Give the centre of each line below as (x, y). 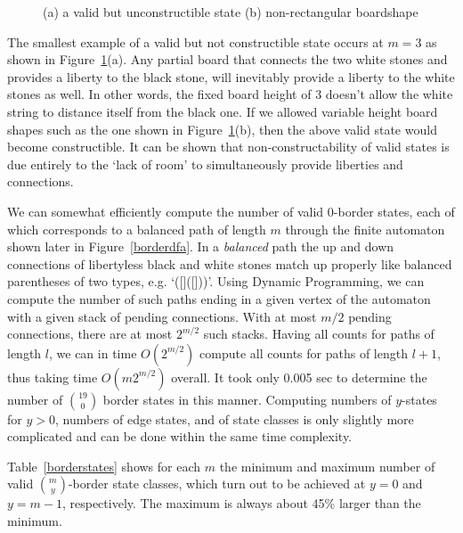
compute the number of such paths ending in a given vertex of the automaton (219, 298)
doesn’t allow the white (389, 94)
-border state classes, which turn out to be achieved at (217, 484)
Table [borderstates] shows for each (104, 466)
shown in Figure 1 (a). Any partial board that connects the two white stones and (227, 59)
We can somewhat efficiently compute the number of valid (166, 211)
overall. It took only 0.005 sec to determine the (299, 377)
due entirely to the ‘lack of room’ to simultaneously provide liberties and (205, 164)
